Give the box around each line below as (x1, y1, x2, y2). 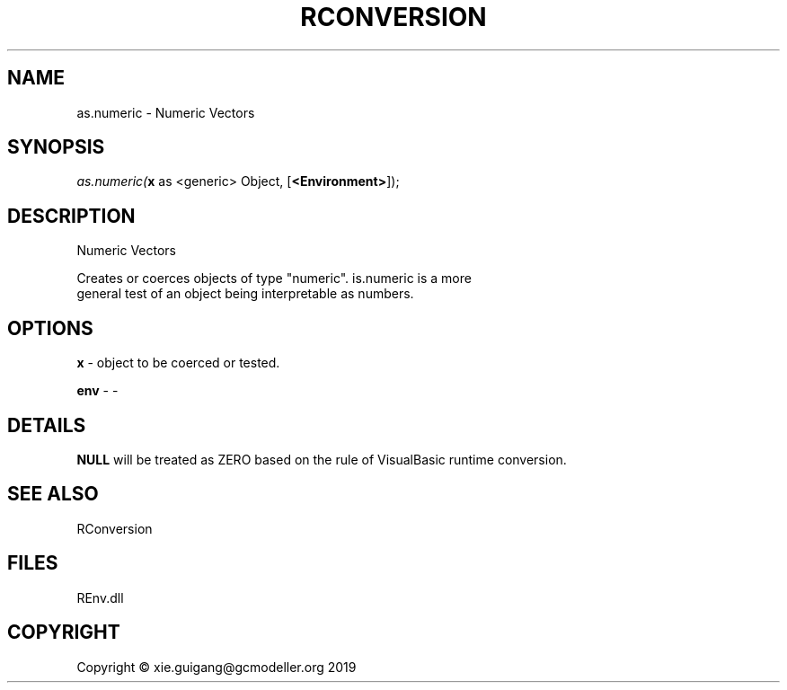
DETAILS (7, 413, 86, 437)
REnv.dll (76, 589, 124, 606)
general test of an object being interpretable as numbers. (76, 286, 414, 302)
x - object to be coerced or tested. (76, 355, 280, 371)
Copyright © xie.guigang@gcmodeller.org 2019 (76, 659, 357, 675)
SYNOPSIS (7, 136, 105, 159)
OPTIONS (7, 316, 93, 340)
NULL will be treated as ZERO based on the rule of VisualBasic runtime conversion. (76, 451, 567, 467)
